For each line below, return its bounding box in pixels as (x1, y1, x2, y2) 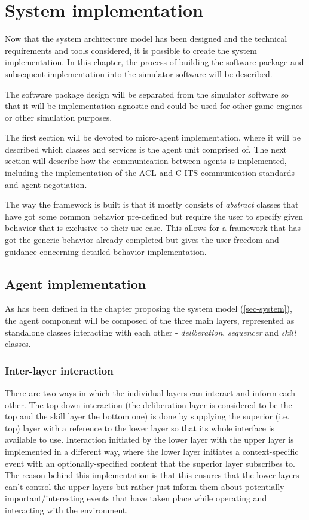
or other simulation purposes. (5, 111, 112, 123)
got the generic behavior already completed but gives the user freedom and (5, 233, 279, 246)
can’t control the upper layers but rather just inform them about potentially (5, 480, 284, 492)
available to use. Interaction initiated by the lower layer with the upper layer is (5, 433, 294, 446)
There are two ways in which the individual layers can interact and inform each (5, 387, 296, 399)
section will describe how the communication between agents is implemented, (5, 154, 287, 167)
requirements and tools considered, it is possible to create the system (5, 44, 257, 56)
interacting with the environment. (5, 503, 129, 516)
